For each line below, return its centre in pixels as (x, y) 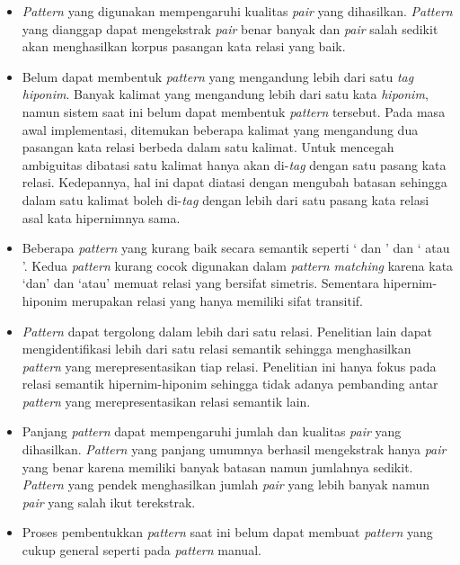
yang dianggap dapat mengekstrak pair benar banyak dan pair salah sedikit (230, 28)
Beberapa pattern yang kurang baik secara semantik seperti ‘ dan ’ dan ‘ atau (236, 248)
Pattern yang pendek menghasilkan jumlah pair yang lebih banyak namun (226, 484)
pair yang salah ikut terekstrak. (109, 502)
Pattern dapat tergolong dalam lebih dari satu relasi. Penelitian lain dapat (227, 331)
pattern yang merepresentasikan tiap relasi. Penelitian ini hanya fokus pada (229, 366)
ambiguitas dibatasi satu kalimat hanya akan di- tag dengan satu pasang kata (234, 164)
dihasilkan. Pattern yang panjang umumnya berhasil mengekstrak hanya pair (234, 449)
